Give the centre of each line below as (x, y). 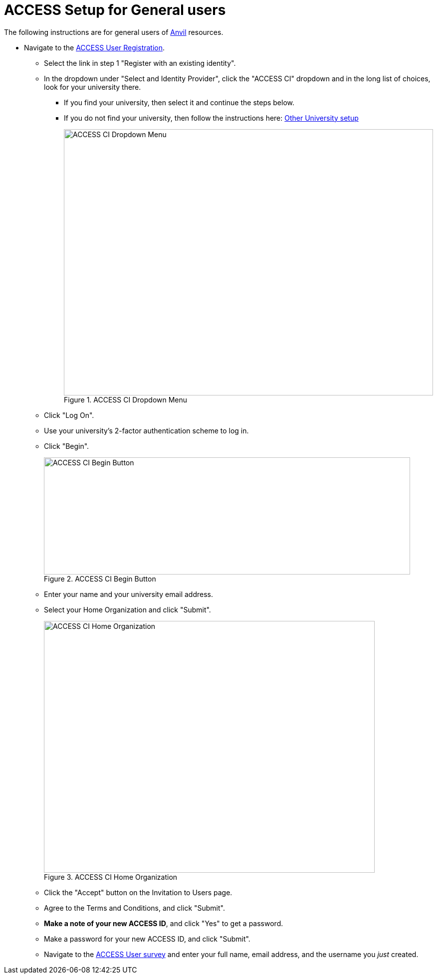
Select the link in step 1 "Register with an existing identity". (140, 63)
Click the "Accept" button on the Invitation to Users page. (138, 892)
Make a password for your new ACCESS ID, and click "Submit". (147, 939)
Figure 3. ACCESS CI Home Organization (111, 877)
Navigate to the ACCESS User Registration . (95, 47)
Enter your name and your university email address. (129, 594)
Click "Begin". (67, 446)
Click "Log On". (69, 415)
